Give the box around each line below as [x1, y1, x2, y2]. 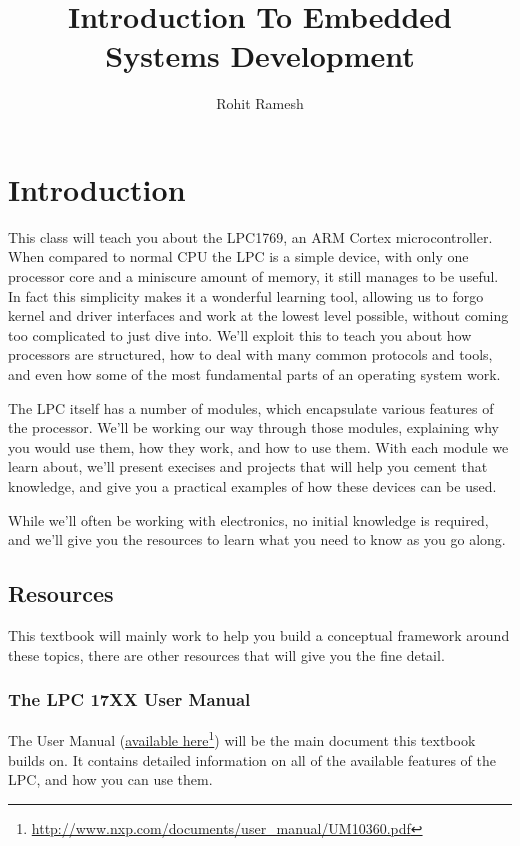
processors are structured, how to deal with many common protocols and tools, [8, 344, 493, 365]
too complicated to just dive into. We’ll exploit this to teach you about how [8, 324, 472, 345]
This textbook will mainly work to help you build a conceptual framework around [8, 624, 510, 645]
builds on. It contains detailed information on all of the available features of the [8, 749, 497, 770]
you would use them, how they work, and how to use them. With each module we [8, 436, 509, 457]
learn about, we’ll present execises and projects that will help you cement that [8, 456, 488, 477]
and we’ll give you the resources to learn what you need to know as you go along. [8, 529, 506, 550]
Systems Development [105, 35, 415, 76]
